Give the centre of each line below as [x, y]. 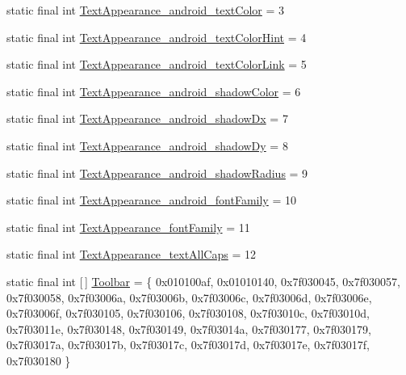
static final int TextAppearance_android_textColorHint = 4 [157, 37]
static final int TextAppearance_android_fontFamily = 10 [151, 200]
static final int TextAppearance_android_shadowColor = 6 [154, 91]
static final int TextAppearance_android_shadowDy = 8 [147, 145]
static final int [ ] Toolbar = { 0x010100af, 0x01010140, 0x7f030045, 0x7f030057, [203, 281]
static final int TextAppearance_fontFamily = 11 [128, 227]
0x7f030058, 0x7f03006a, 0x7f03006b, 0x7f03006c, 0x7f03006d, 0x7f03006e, [189, 297]
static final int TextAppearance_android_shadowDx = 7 [147, 118]
